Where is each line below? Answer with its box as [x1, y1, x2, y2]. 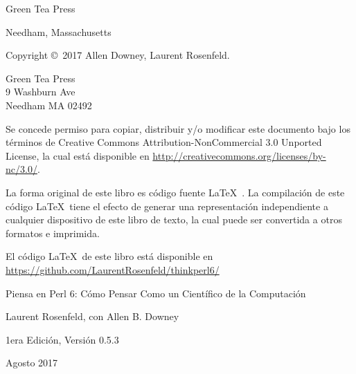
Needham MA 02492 [6, 97, 92, 112]
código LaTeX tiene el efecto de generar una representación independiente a [6, 198, 328, 213]
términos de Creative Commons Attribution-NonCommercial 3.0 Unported [6, 135, 322, 149]
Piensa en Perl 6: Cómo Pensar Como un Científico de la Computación [6, 286, 306, 300]
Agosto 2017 [6, 355, 58, 370]
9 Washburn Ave [6, 84, 75, 99]
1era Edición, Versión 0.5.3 [6, 332, 119, 346]
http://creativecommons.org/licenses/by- [152, 148, 326, 162]
